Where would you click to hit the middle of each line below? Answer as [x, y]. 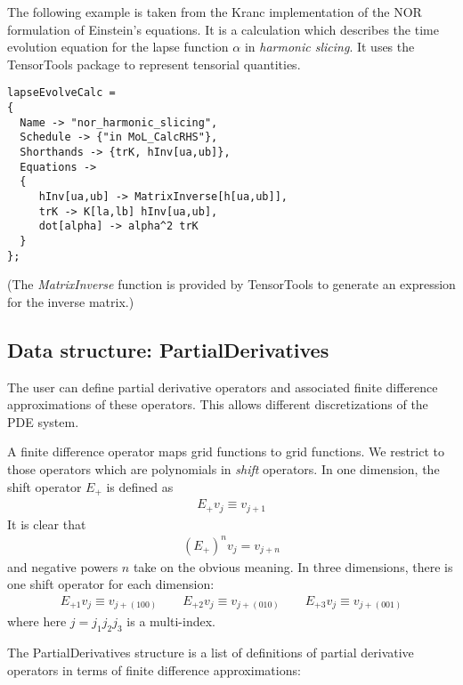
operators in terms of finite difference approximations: [154, 669]
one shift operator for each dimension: [111, 584]
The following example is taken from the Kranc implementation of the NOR [215, 12]
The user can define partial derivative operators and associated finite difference [223, 387]
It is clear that [47, 524]
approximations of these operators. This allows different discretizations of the [218, 404]
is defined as [140, 486]
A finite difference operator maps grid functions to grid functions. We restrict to [226, 451]
